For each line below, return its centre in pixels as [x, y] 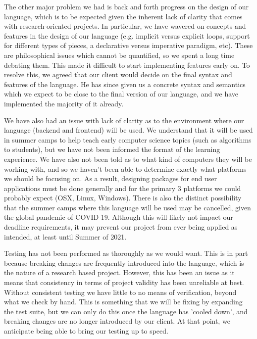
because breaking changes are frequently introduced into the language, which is [124, 263]
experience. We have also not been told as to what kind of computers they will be [128, 159]
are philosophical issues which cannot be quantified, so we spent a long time [119, 55]
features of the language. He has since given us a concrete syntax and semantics [125, 84]
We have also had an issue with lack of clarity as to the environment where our [124, 120]
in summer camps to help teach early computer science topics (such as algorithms [128, 139]
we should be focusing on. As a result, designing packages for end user [110, 178]
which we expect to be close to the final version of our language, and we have [121, 94]
